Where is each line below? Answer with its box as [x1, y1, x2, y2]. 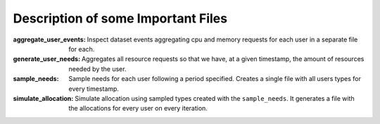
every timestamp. [68, 85, 120, 93]
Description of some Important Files [13, 11, 228, 26]
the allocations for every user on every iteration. [68, 104, 208, 113]
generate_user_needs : [13, 55, 81, 63]
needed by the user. [68, 64, 127, 73]
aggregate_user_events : [13, 35, 86, 44]
